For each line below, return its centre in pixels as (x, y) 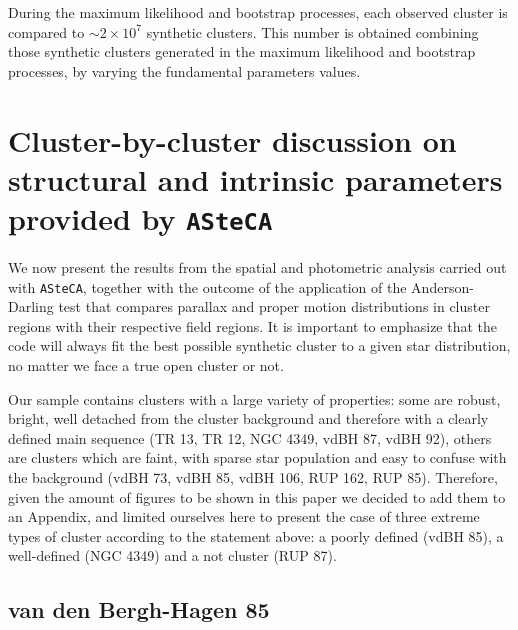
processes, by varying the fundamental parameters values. (184, 70)
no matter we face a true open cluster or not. (146, 365)
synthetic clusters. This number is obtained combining (312, 31)
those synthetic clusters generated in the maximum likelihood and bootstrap (242, 51)
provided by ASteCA (140, 217)
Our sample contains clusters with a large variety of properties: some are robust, (254, 398)
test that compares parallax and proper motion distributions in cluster (274, 306)
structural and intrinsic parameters (255, 178)
